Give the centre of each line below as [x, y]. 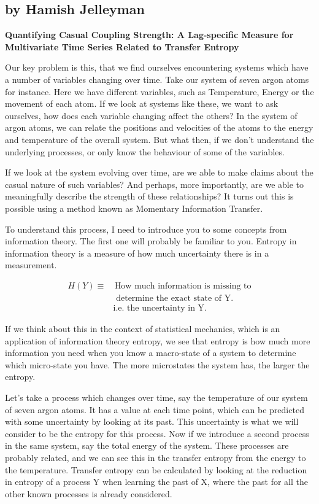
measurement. [31, 265]
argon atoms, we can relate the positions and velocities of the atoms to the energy [159, 127]
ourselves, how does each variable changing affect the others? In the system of [151, 115]
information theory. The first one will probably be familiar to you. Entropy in [151, 241]
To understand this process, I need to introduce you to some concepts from [146, 229]
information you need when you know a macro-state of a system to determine [151, 353]
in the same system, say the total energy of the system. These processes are [147, 445]
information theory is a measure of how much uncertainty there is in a [137, 253]
